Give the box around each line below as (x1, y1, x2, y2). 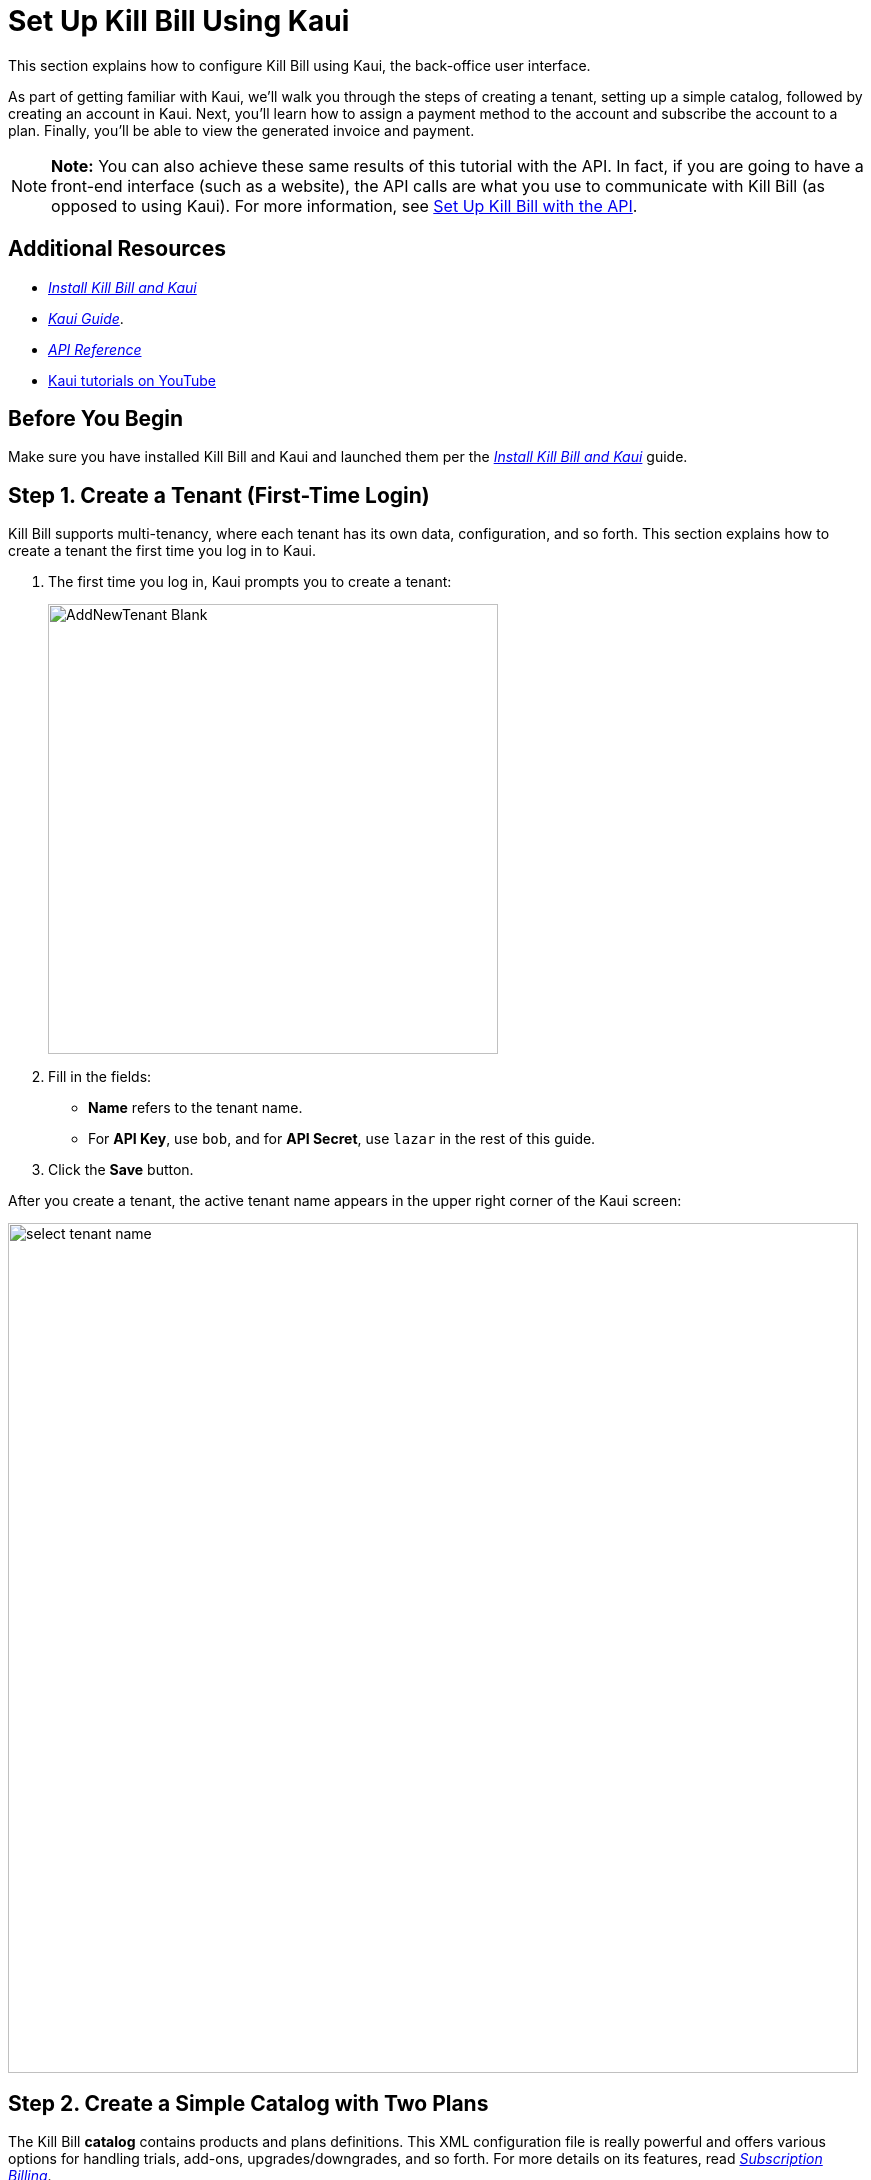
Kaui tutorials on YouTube (48, 371, 216, 389)
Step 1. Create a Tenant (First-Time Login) (8, 482, 430, 508)
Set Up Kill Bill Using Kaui (8, 4, 350, 38)
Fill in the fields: (48, 1068, 152, 1086)
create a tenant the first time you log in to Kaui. (8, 542, 316, 560)
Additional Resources (8, 236, 226, 262)
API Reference (48, 340, 142, 358)
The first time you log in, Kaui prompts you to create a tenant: (48, 573, 452, 591)
